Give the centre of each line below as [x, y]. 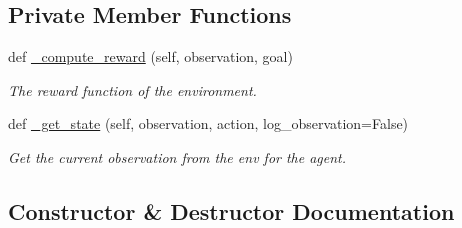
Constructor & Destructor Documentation [231, 210]
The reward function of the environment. [132, 89]
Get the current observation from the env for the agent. [177, 156]
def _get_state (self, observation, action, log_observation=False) [208, 123]
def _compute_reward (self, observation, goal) [150, 56]
